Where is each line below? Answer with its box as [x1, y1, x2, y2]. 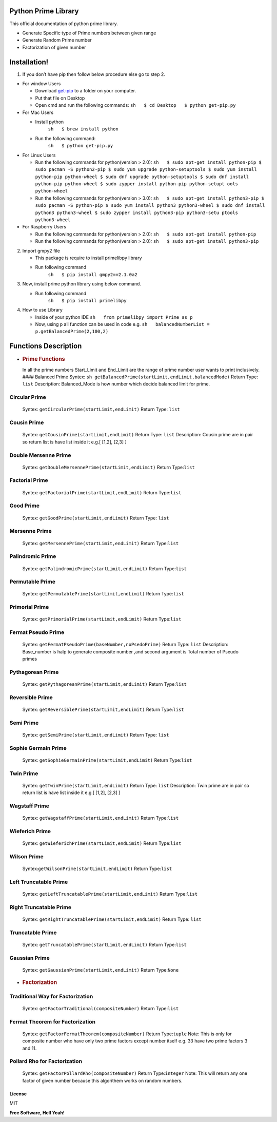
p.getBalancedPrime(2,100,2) [35, 328, 109, 335]
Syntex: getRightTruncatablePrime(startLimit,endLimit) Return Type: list [22, 916, 202, 922]
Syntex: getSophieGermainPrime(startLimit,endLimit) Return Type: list [22, 757, 192, 763]
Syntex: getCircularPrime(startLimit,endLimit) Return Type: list [22, 406, 180, 413]
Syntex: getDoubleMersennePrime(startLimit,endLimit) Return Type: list [22, 464, 195, 470]
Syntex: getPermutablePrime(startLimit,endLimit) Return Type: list [22, 591, 184, 597]
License [9, 1091, 27, 1097]
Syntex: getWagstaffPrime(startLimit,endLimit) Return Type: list [22, 815, 179, 821]
